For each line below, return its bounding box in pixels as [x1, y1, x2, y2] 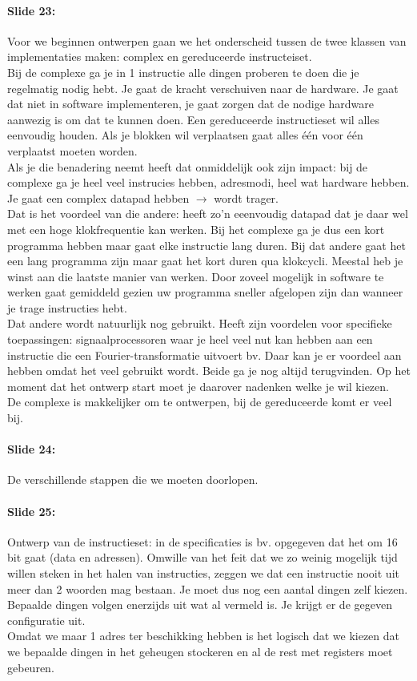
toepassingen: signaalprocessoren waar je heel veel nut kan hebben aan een [7, 331, 373, 348]
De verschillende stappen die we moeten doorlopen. [7, 471, 259, 488]
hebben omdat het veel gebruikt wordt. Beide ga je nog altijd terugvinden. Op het [7, 362, 411, 379]
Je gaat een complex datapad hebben [7, 189, 190, 206]
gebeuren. [7, 659, 54, 675]
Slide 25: [7, 502, 56, 519]
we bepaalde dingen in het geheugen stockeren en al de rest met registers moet [7, 643, 393, 659]
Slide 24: [7, 441, 56, 457]
